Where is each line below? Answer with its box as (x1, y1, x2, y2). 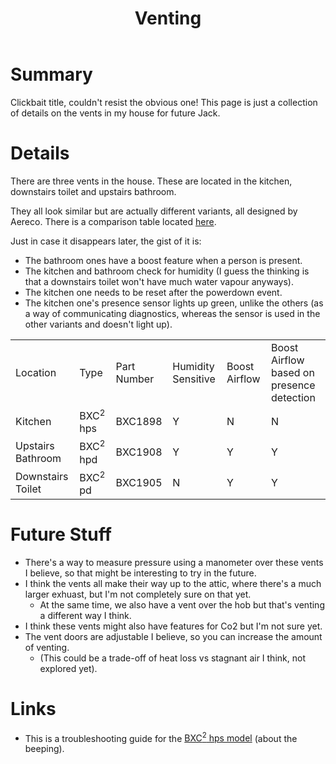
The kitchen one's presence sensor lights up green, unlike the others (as (24, 297, 324, 309)
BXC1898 (115, 414, 163, 428)
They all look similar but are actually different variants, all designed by (10, 205, 298, 217)
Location (15, 365, 57, 379)
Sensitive (172, 372, 216, 386)
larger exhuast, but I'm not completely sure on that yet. (24, 588, 252, 600)
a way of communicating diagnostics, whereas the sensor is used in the (24, 307, 321, 319)
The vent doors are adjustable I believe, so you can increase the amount (24, 630, 323, 642)
